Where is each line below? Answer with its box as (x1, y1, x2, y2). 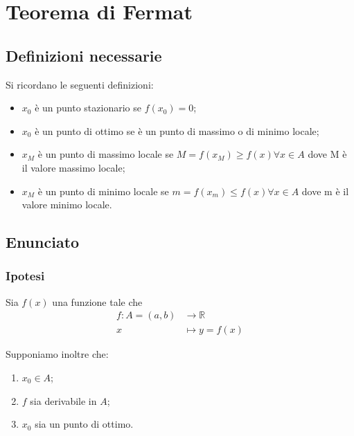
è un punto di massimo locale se (37, 147, 174, 161)
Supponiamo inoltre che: (6, 347, 109, 361)
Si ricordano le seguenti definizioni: (6, 77, 154, 91)
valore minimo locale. (21, 197, 112, 212)
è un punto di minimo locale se (37, 183, 169, 198)
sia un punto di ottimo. (35, 417, 134, 431)
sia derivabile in (30, 393, 97, 408)
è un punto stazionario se (35, 100, 141, 115)
